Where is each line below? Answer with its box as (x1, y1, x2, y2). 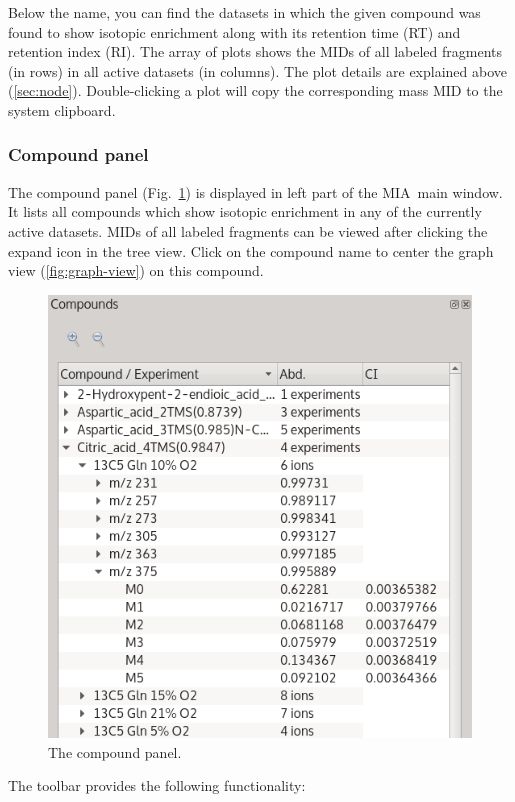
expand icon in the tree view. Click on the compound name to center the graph (8, 240, 494, 261)
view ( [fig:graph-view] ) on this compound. (8, 260, 264, 281)
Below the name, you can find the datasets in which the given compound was (8, 2, 481, 22)
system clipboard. (8, 99, 116, 120)
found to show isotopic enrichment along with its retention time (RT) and (8, 21, 461, 42)
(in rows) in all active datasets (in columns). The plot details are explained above (8, 60, 507, 81)
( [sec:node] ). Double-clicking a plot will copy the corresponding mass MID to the (8, 80, 503, 101)
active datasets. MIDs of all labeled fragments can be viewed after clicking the (8, 220, 488, 241)
